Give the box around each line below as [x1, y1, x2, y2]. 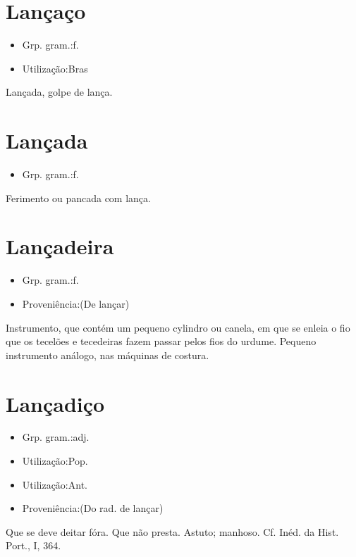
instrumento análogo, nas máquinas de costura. [6, 347, 209, 362]
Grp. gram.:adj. [22, 430, 90, 444]
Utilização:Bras [22, 61, 88, 75]
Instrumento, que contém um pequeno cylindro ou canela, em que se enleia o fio [6, 320, 350, 334]
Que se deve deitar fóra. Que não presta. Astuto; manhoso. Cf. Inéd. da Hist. [6, 524, 339, 539]
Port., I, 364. [6, 538, 61, 553]
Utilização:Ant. [22, 477, 87, 492]
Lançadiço [6, 389, 105, 418]
